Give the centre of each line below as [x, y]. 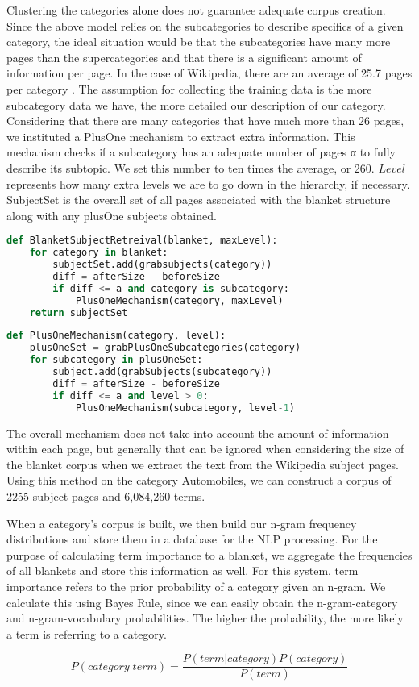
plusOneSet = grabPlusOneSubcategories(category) [165, 348]
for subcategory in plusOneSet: [116, 360]
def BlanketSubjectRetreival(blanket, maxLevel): [142, 241]
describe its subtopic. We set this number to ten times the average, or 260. [191, 167]
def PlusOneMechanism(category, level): [116, 336]
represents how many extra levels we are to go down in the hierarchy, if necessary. [208, 183]
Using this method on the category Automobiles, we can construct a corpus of [199, 480]
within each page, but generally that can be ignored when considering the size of [205, 449]
